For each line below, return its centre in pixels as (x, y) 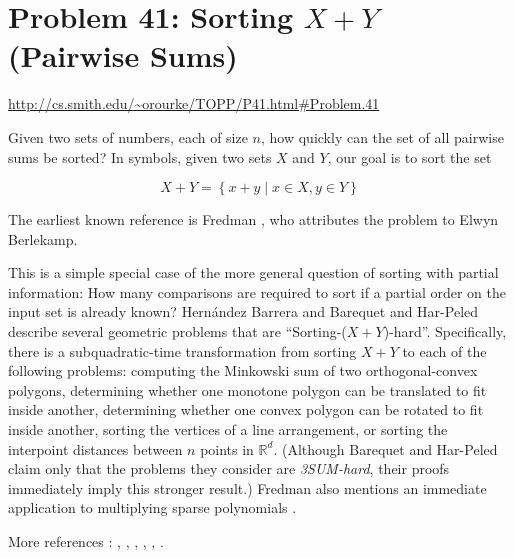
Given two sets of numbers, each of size (128, 136)
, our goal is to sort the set (409, 156)
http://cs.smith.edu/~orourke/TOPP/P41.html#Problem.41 (194, 103)
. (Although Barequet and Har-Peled (385, 448)
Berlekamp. (43, 238)
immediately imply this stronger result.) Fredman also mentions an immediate (247, 487)
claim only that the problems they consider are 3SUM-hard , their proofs (229, 468)
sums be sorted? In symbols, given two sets (140, 156)
